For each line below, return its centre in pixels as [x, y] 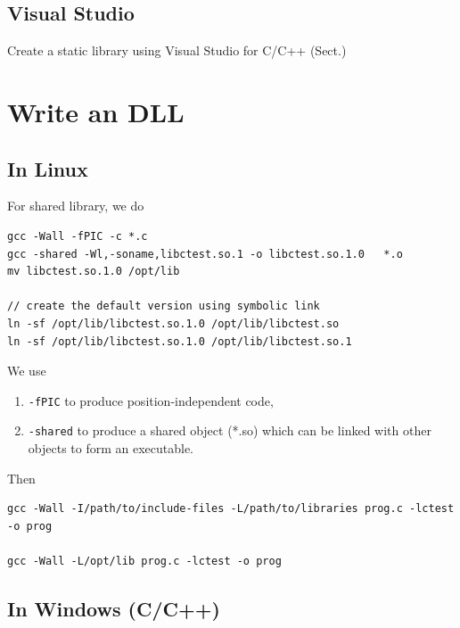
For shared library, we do [76, 206]
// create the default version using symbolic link [164, 306]
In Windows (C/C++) [114, 608]
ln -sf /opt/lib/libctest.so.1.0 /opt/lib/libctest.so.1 [180, 341]
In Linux [48, 168]
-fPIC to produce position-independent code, [151, 400]
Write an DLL [96, 111]
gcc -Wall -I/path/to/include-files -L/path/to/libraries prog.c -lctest [231, 509]
